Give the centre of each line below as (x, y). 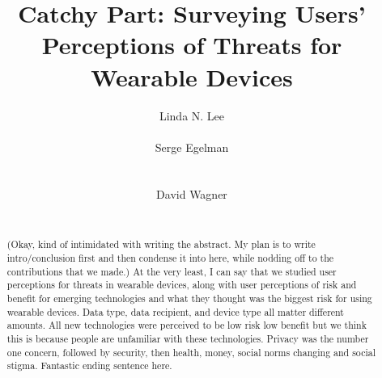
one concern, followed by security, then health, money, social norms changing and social (191, 352)
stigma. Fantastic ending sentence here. (89, 365)
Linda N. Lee (192, 115)
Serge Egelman (192, 147)
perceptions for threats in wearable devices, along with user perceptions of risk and (182, 285)
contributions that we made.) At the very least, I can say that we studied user (172, 271)
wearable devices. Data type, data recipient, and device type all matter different (175, 311)
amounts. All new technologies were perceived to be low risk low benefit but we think (187, 325)
